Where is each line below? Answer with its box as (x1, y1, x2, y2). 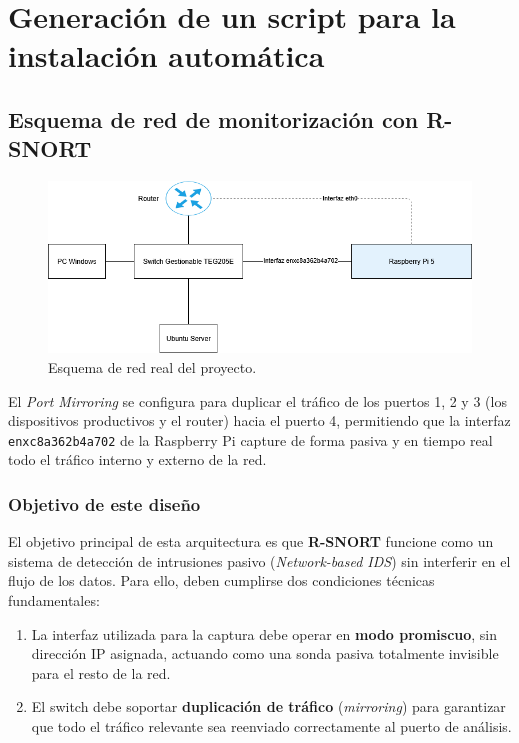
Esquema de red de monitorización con (8, 103, 419, 134)
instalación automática (8, 35, 325, 76)
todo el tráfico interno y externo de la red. (8, 449, 267, 470)
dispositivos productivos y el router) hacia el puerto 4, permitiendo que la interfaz (8, 410, 511, 431)
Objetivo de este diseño (8, 491, 201, 516)
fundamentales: (8, 590, 100, 610)
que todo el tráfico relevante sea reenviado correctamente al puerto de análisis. (31, 715, 512, 736)
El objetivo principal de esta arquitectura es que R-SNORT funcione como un (8, 531, 494, 552)
